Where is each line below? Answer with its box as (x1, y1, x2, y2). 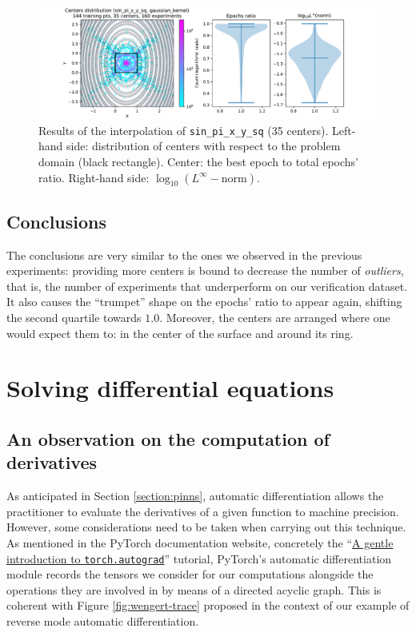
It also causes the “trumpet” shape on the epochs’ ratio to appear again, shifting (6, 293, 402, 310)
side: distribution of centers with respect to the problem (66, 137, 341, 154)
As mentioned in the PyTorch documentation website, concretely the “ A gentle (6, 534, 394, 551)
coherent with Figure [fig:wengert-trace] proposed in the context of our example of (6, 597, 410, 614)
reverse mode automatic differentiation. (6, 612, 199, 629)
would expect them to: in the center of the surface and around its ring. (6, 324, 354, 341)
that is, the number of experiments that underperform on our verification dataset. (6, 277, 408, 294)
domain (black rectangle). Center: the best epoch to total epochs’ (38, 153, 358, 170)
